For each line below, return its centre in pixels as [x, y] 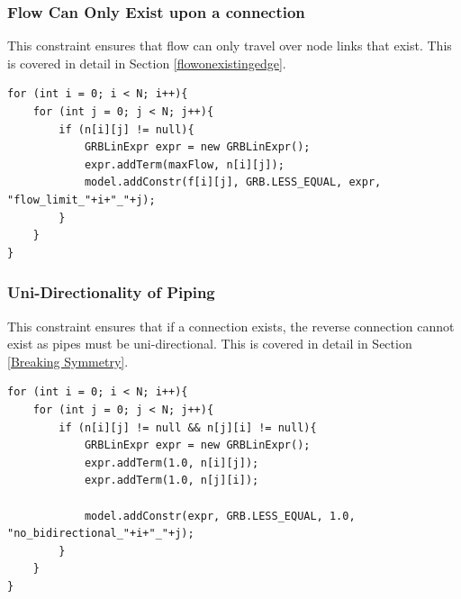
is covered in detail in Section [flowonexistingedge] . [147, 63]
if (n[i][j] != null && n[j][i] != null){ [188, 427]
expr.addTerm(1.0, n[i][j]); [172, 463]
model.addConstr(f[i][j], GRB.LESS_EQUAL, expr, [233, 182]
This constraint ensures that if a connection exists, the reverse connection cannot [231, 326]
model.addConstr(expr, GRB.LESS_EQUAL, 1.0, [220, 516]
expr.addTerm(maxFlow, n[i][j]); [184, 164]
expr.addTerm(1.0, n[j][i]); [172, 481]
